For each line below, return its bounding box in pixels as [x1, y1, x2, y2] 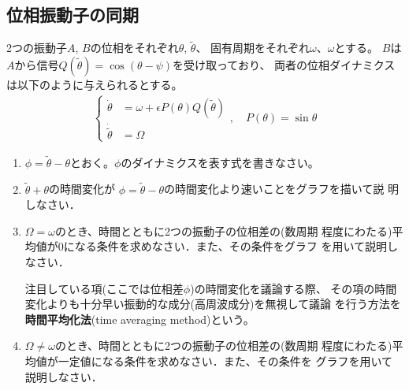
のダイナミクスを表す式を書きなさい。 [121, 154, 319, 170]
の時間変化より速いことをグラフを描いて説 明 [164, 180, 400, 197]
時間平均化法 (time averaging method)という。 [24, 310, 255, 327]
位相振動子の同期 [6, 2, 139, 27]
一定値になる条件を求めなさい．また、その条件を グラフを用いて [58, 353, 393, 370]
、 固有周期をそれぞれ [195, 39, 310, 56]
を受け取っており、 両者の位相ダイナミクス [173, 57, 396, 73]
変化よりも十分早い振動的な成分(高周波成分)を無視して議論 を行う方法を [24, 295, 401, 312]
